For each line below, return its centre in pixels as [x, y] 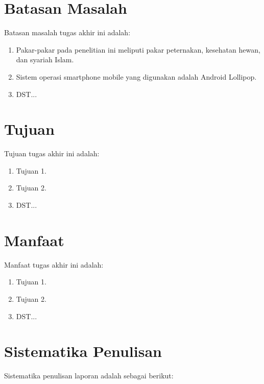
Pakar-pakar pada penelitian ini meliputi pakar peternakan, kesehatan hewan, [138, 49]
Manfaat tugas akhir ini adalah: [54, 264]
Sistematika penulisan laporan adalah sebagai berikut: [89, 376]
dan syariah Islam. [45, 59]
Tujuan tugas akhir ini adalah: [52, 153]
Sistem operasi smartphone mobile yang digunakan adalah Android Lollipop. [136, 76]
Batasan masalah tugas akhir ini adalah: [67, 32]
